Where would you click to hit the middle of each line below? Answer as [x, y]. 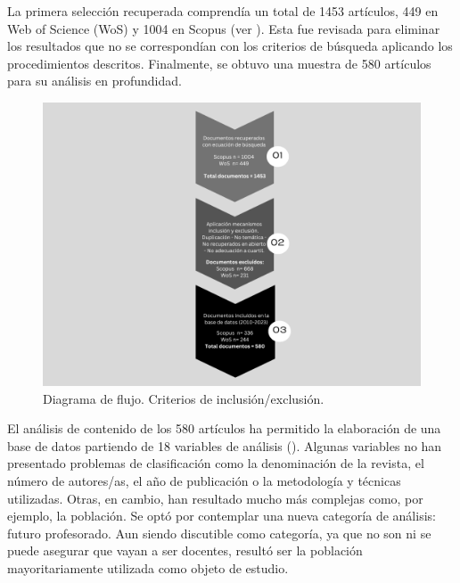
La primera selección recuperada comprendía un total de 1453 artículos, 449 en [223, 11]
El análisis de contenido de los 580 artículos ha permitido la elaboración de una [224, 428]
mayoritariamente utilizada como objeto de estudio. [148, 567]
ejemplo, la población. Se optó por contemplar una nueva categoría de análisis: [222, 516]
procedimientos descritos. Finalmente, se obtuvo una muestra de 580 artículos [219, 63]
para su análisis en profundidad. [94, 81]
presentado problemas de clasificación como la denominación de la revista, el [216, 463]
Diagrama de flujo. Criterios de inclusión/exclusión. [184, 398]
